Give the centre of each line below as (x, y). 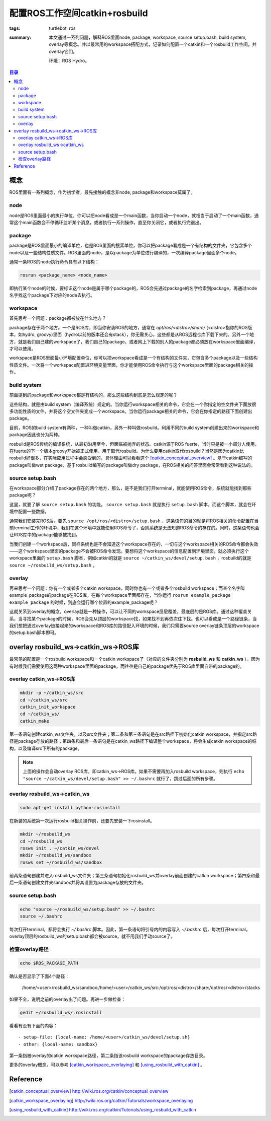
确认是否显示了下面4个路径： (39, 976)
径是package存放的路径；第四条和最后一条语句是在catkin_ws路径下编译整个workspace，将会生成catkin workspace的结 (133, 741)
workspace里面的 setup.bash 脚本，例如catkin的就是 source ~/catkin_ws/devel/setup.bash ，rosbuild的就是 (130, 558)
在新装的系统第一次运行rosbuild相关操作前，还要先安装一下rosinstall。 (82, 821)
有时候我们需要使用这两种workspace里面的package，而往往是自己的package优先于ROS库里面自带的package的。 (127, 666)
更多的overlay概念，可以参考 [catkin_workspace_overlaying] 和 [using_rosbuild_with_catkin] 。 (107, 1065)
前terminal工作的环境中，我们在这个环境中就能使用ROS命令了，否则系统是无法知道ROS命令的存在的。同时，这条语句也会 (134, 528)
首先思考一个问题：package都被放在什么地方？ (58, 318)
